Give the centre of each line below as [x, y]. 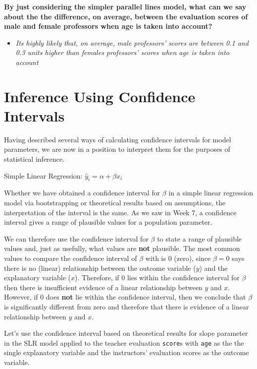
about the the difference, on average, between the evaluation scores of [126, 16]
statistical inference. [34, 159]
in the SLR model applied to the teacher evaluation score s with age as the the [124, 342]
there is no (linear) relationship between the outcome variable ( [100, 268]
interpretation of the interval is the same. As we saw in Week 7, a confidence [120, 212]
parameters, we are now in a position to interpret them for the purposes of [117, 149]
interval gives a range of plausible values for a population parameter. [108, 222]
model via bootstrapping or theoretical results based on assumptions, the [115, 203]
